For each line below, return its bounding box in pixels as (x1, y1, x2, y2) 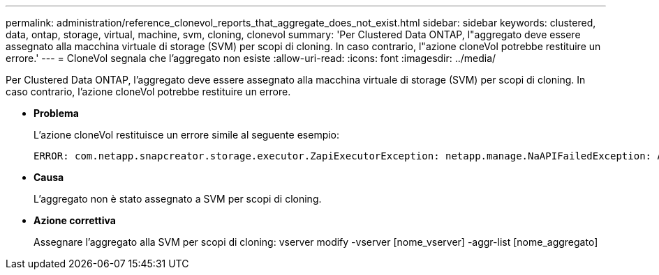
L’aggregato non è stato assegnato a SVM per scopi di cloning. (34, 193, 322, 205)
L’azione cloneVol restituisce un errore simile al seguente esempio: (34, 129, 340, 141)
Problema (34, 107, 79, 119)
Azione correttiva (34, 214, 116, 226)
